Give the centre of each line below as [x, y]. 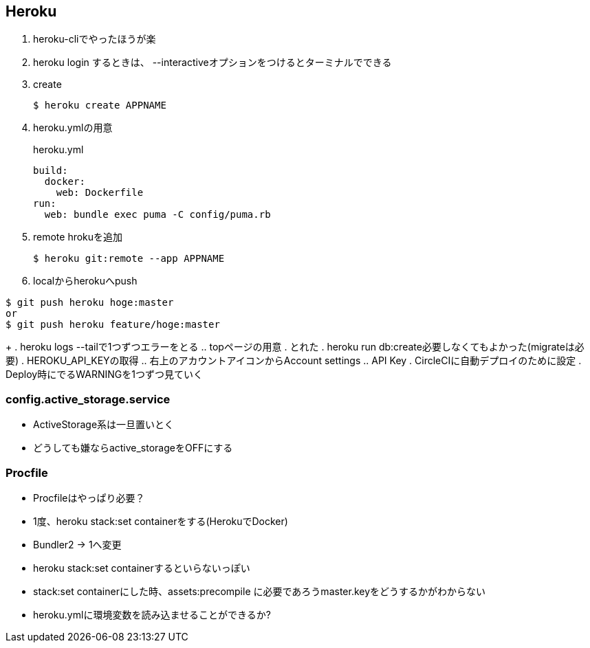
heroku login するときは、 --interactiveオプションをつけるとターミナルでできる [212, 63]
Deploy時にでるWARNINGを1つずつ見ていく [104, 375]
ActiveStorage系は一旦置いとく [103, 425]
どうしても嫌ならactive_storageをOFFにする [133, 448]
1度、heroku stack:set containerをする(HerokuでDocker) [161, 521]
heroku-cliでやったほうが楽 [95, 39]
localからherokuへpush [85, 281]
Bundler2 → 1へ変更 [77, 544]
